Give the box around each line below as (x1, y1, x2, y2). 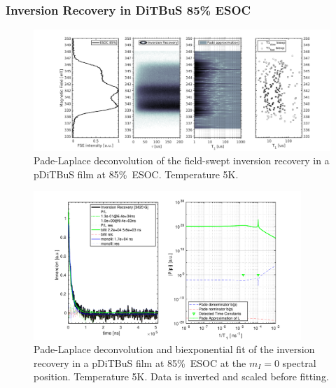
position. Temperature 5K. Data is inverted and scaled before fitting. (34, 369, 329, 384)
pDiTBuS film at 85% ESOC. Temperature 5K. (34, 166, 239, 181)
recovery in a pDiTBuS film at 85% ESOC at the (34, 355, 246, 370)
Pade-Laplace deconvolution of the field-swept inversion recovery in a (34, 153, 330, 168)
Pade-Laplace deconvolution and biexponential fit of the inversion (34, 342, 315, 357)
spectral (282, 355, 316, 370)
